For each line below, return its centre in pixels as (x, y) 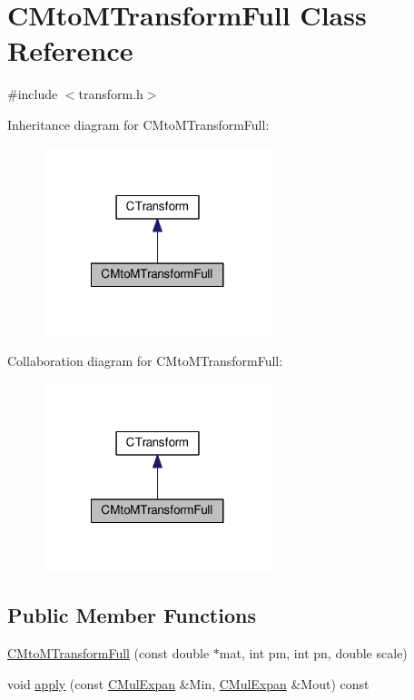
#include (33, 94)
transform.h (111, 94)
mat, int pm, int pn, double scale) (313, 653)
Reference (70, 50)
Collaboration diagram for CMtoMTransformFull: (145, 360)
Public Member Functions (132, 615)
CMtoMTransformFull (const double (108, 653)
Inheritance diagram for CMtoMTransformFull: (138, 124)
